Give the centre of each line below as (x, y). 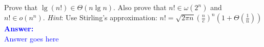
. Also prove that (140, 7)
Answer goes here (32, 38)
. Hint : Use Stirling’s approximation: (100, 17)
